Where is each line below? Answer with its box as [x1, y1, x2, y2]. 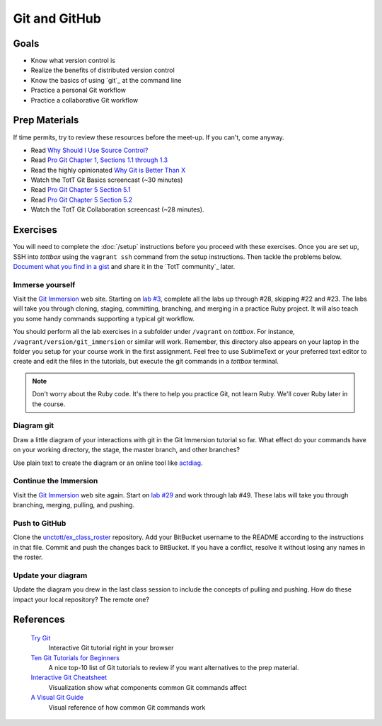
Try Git [30, 633, 51, 642]
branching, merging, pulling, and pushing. [13, 501, 135, 509]
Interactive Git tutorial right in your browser [48, 644, 174, 652]
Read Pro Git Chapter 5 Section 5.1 [30, 185, 131, 194]
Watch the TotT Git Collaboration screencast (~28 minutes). [30, 205, 204, 214]
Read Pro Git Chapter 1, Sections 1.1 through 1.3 [30, 156, 168, 164]
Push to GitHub [13, 518, 66, 528]
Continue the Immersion [13, 476, 98, 486]
